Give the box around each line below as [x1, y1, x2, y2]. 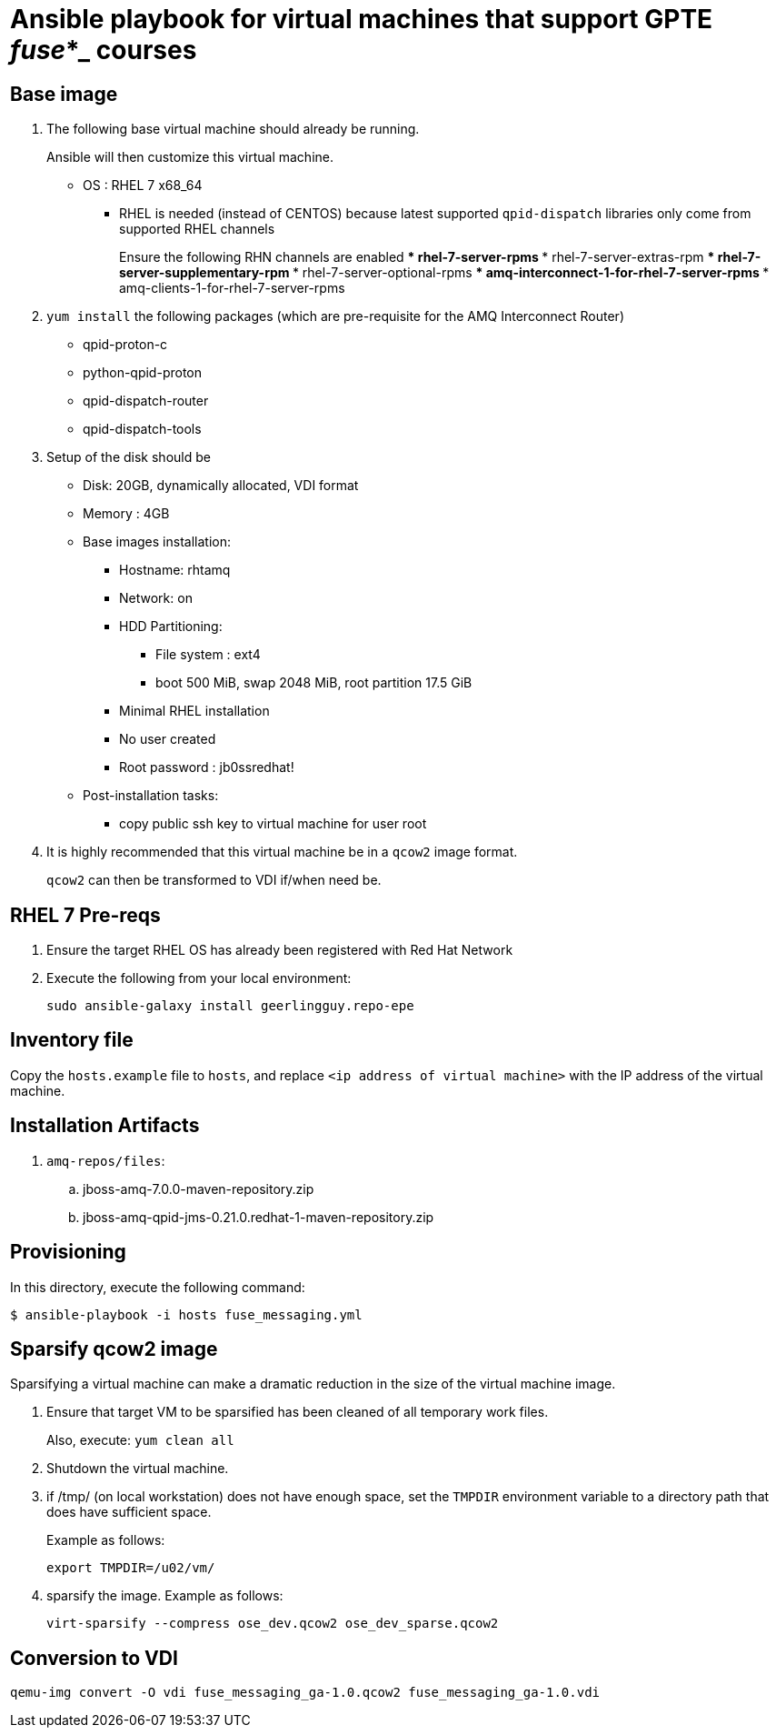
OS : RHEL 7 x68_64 [83, 177, 203, 194]
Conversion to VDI [10, 1646, 178, 1670]
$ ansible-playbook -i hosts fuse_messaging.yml [10, 1307, 363, 1322]
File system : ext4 [155, 647, 261, 663]
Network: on [119, 590, 193, 607]
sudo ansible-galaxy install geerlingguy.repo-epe [46, 998, 414, 1014]
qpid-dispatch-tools [83, 421, 202, 437]
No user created [119, 731, 216, 747]
